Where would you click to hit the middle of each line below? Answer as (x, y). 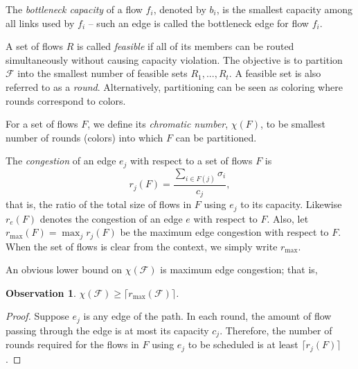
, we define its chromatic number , (158, 124)
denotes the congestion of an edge (111, 218)
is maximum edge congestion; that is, (239, 269)
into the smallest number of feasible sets (102, 73)
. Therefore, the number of (276, 330)
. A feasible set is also (275, 73)
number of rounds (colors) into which (84, 137)
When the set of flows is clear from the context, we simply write (142, 246)
